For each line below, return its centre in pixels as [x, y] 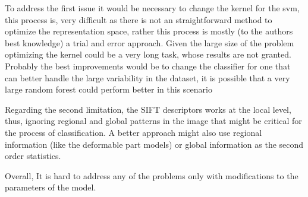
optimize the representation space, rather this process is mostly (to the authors [149, 31]
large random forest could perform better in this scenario [109, 89]
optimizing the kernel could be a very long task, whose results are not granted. [148, 54]
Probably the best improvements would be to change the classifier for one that [148, 66]
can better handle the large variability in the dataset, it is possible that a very [147, 77]
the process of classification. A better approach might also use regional [133, 132]
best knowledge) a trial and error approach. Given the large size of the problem [150, 42]
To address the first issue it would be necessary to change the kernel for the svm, [152, 8]
